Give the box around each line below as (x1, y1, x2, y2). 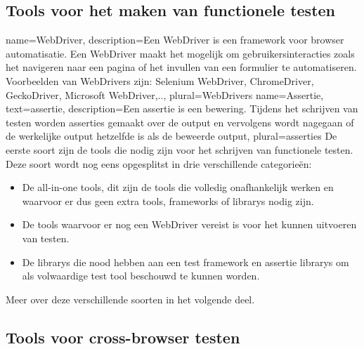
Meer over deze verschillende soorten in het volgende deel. (6, 291, 255, 306)
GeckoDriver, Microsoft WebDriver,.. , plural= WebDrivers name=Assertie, (6, 87, 324, 102)
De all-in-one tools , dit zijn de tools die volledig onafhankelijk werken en (22, 180, 334, 195)
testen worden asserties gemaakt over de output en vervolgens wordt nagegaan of (6, 114, 354, 129)
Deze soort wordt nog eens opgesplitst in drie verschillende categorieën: (6, 156, 312, 171)
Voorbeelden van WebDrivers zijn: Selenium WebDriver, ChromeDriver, (6, 73, 314, 88)
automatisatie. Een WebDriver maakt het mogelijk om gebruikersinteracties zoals (6, 46, 355, 60)
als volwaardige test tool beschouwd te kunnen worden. (22, 268, 260, 283)
